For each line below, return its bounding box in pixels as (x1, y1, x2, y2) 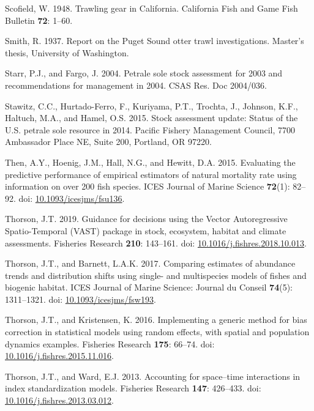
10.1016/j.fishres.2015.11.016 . (5, 349, 114, 362)
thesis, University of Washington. (5, 46, 129, 59)
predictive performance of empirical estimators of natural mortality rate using (5, 168, 297, 180)
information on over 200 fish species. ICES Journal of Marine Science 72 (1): (5, 180, 290, 193)
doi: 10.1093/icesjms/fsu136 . (18, 191, 125, 204)
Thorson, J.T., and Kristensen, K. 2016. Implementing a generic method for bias (5, 313, 307, 326)
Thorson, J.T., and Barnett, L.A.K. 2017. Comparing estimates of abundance (5, 257, 296, 270)
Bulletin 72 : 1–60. (5, 13, 73, 26)
